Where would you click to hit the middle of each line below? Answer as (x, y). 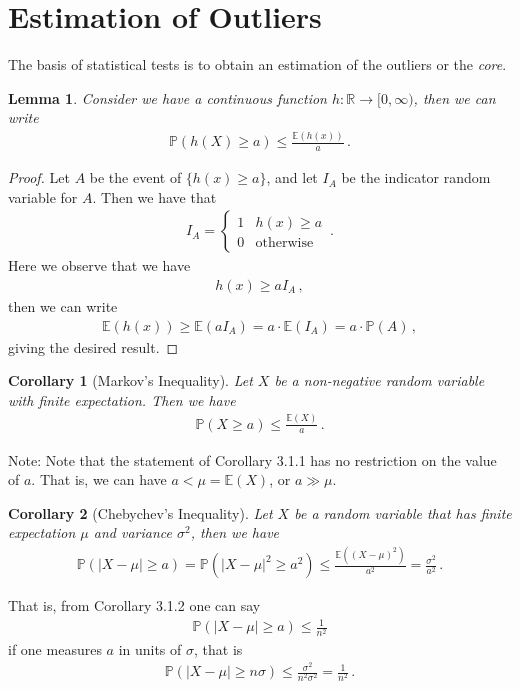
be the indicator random (416, 177)
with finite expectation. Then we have (122, 399)
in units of (150, 648)
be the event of (135, 177)
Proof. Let (39, 177)
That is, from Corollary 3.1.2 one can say (134, 605)
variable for (43, 196)
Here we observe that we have (99, 265)
